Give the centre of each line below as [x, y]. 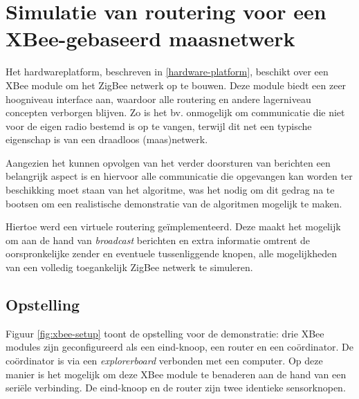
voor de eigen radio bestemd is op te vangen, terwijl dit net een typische [159, 126]
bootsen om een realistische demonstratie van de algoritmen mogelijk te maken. [174, 203]
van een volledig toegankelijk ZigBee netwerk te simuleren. [129, 267]
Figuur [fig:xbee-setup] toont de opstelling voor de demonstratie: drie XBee [165, 333]
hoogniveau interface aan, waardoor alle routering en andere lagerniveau [158, 99]
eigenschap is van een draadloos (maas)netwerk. [107, 139]
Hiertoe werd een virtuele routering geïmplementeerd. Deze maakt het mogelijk [173, 226]
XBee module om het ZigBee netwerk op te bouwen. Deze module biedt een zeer [176, 85]
